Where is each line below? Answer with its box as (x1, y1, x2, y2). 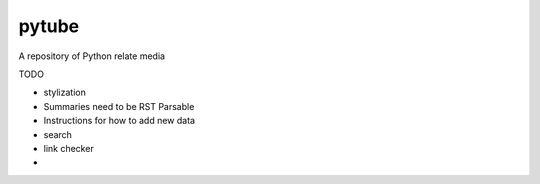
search (43, 128, 72, 140)
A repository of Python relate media (18, 50, 165, 62)
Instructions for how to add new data (43, 115, 195, 127)
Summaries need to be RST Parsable (43, 100, 195, 112)
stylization (43, 86, 87, 99)
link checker (43, 142, 94, 154)
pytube (18, 15, 80, 37)
